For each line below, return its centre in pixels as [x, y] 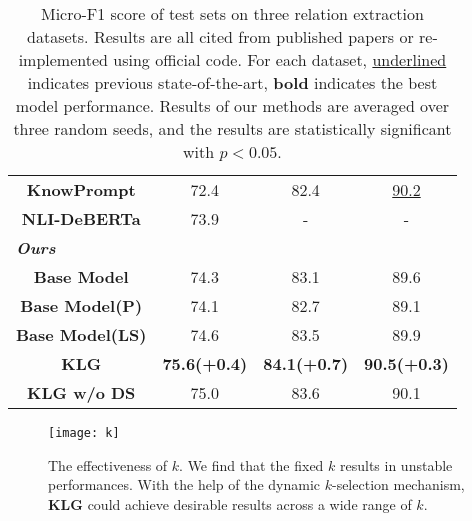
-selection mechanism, [398, 484]
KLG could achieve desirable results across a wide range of [230, 503]
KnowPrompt [81, 189]
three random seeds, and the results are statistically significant [232, 128]
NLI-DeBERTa [81, 218]
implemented [63, 59]
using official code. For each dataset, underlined [280, 59]
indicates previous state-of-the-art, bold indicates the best [232, 82]
